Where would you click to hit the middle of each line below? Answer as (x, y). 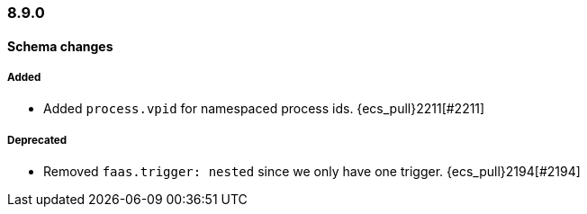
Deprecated (37, 140)
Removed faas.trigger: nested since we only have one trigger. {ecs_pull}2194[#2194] (312, 172)
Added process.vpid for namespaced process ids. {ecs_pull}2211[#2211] (264, 109)
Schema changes (60, 46)
